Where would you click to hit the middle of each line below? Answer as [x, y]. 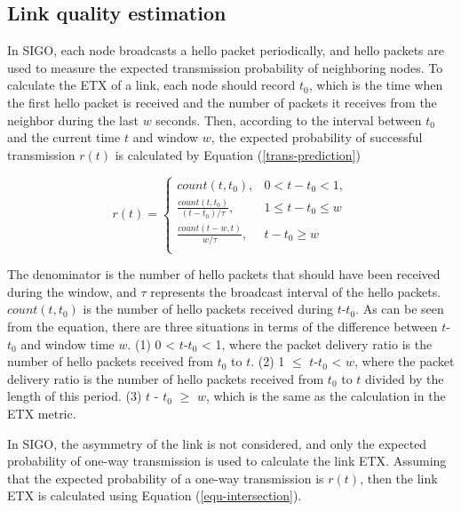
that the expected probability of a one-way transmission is [166, 478]
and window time [68, 343]
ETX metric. [42, 414]
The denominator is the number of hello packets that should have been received [224, 274]
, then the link [399, 478]
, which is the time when [376, 85]
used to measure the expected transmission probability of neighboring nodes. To [225, 67]
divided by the [405, 378]
